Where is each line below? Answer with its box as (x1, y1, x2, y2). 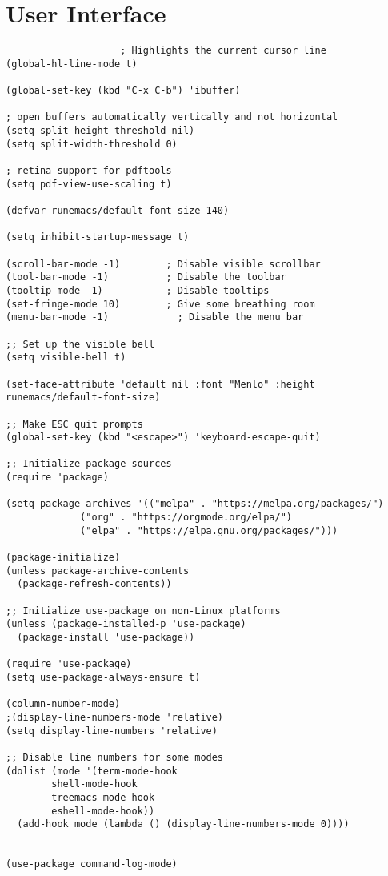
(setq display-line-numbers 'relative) (6, 725, 218, 737)
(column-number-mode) (6, 698, 121, 710)
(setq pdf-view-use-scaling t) (6, 178, 172, 190)
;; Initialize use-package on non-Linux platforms (6, 605, 281, 617)
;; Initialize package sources (6, 458, 172, 470)
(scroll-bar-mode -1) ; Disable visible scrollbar (6, 258, 321, 270)
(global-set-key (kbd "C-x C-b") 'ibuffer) (6, 85, 241, 97)
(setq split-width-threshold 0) (6, 138, 178, 150)
